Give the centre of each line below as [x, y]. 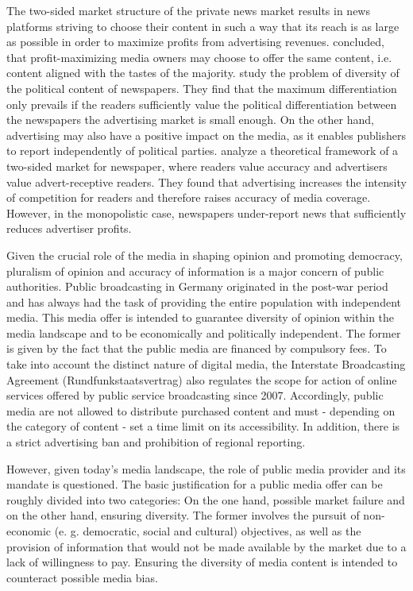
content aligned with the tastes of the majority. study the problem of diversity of [203, 73]
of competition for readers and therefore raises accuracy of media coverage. [189, 197]
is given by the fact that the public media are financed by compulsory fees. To [197, 348]
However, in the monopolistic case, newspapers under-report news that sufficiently [206, 212]
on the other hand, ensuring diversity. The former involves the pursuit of [183, 515]
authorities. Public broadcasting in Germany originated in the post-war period [197, 286]
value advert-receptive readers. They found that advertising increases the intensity [206, 182]
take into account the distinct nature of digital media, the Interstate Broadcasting [206, 364]
